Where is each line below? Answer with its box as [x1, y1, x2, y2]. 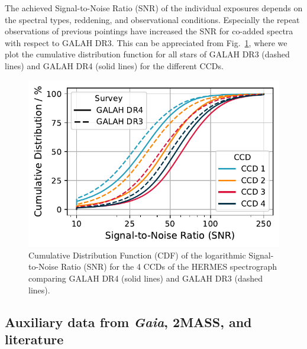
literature [5, 329, 64, 348]
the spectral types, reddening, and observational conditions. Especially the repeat [5, 13, 300, 25]
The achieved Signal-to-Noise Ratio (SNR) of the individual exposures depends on [5, 2, 303, 14]
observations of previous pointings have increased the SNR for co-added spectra [5, 25, 293, 37]
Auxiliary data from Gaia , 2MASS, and [5, 312, 252, 331]
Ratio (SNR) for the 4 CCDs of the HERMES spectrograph [60, 260, 277, 273]
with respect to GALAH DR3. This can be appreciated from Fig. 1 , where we [5, 36, 287, 49]
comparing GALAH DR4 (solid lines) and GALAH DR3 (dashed [28, 272, 263, 284]
